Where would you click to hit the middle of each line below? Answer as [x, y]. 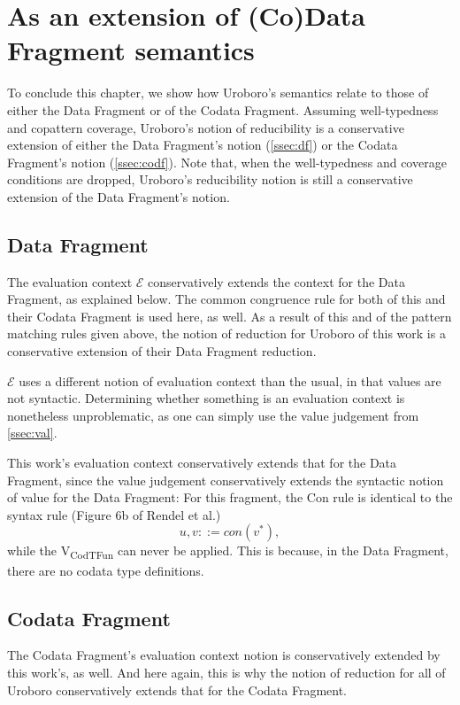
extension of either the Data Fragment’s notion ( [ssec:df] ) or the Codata [203, 145]
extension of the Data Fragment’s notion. [119, 196]
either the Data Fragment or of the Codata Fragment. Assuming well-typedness [223, 109]
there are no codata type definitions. [106, 570]
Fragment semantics [131, 50]
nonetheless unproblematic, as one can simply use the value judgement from [213, 415]
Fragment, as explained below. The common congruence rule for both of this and [226, 299]
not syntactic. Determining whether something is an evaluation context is [206, 398]
